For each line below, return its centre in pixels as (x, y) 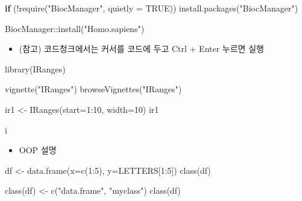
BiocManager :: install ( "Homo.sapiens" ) (75, 28)
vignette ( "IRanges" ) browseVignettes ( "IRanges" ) (93, 89)
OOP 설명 (38, 150)
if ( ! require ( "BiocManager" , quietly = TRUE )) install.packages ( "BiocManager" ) (152, 8)
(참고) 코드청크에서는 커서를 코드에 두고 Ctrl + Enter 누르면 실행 (141, 49)
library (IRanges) (35, 69)
